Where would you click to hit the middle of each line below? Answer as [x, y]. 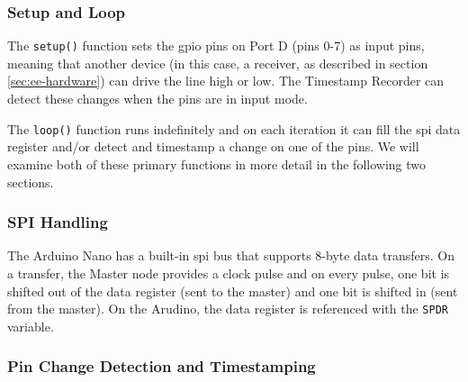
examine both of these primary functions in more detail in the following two [217, 164]
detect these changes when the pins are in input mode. [157, 99]
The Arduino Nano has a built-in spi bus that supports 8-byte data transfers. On [231, 255]
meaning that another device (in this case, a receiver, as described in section [218, 63]
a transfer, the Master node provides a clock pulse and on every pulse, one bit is [229, 273]
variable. [31, 326]
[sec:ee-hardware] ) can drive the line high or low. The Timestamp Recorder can [226, 81]
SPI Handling [58, 222]
